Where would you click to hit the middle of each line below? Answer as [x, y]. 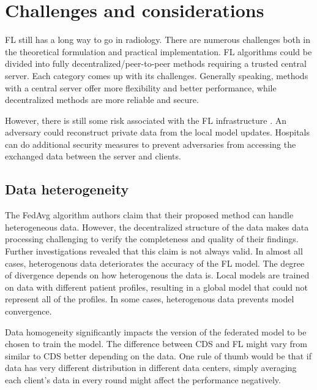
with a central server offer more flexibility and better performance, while [141, 87]
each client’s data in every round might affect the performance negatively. [143, 379]
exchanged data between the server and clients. [93, 156]
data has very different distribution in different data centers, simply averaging [151, 368]
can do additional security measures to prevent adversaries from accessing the [151, 144]
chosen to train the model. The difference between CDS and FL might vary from [156, 344]
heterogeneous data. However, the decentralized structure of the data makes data [157, 227]
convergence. [28, 311]
